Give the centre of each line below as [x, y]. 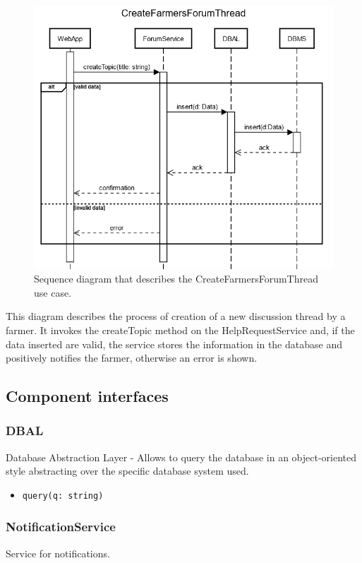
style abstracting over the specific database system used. [127, 471]
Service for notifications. [58, 553]
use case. [53, 292]
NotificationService [61, 527]
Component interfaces [87, 396]
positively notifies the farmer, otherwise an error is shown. [132, 358]
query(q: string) [63, 496]
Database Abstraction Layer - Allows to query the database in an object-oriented [181, 457]
